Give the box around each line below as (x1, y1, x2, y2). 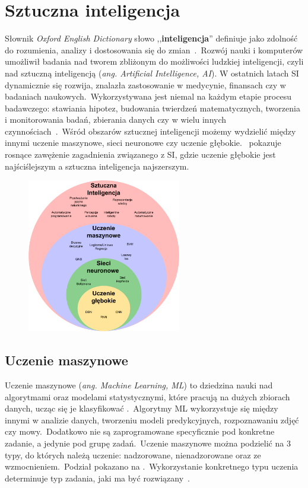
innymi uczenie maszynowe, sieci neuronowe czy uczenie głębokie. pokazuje (5, 136, 281, 149)
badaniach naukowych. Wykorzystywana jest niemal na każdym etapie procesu (5, 90, 291, 103)
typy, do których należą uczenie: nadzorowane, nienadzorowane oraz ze (5, 448, 261, 461)
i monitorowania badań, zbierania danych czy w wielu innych (5, 113, 227, 126)
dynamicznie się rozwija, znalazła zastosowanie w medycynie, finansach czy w (5, 78, 286, 91)
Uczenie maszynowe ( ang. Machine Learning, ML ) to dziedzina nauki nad (5, 379, 273, 391)
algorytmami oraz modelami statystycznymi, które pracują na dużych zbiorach (5, 390, 290, 403)
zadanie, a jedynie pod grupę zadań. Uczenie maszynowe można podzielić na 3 (5, 436, 291, 449)
